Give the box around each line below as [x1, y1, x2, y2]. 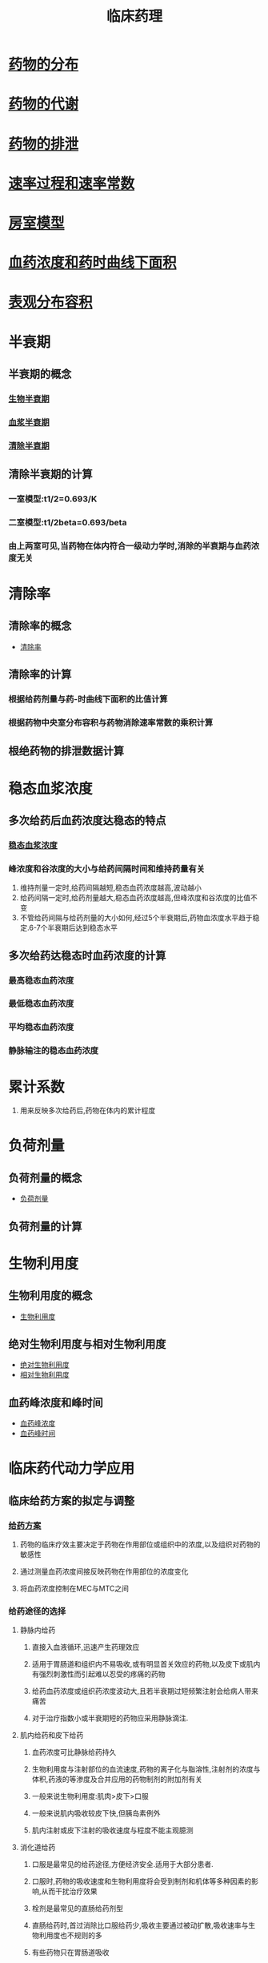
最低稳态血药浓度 [8, 998, 74, 1009]
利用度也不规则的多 [38, 1931, 102, 1941]
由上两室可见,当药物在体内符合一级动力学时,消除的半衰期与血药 [8, 540, 252, 551]
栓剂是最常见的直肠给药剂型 [31, 1904, 124, 1913]
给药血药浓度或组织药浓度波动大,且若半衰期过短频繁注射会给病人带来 [31, 1687, 258, 1696]
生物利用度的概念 [8, 1289, 93, 1302]
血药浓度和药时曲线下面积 [8, 254, 178, 272]
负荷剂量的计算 [8, 1219, 82, 1233]
